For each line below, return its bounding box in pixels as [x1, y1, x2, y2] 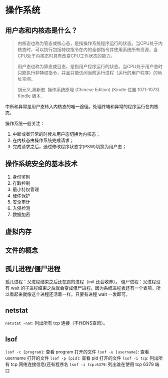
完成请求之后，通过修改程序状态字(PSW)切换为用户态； [12, 144, 126, 149]
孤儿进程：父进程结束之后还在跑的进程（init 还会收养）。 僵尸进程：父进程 [5, 279, 156, 285]
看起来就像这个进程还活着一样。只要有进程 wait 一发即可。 [9, 291, 130, 297]
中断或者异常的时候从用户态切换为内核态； [12, 131, 100, 137]
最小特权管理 [12, 186, 39, 192]
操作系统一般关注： [5, 121, 45, 126]
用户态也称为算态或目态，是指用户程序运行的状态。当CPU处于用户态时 [17, 64, 163, 69]
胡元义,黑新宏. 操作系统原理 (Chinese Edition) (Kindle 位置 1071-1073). [17, 87, 161, 93]
